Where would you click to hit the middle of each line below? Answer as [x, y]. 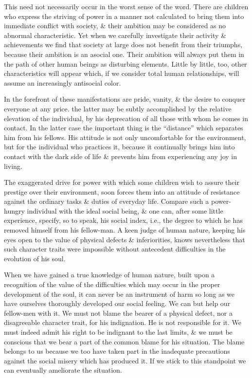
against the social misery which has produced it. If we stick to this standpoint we [125, 360]
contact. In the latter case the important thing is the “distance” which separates [124, 128]
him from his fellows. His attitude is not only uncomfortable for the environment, [125, 137]
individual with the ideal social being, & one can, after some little [125, 210]
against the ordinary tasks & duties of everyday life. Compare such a [107, 201]
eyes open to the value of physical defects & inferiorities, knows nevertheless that [125, 239]
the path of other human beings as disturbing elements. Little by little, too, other [126, 63]
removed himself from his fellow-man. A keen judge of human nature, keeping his [125, 230]
